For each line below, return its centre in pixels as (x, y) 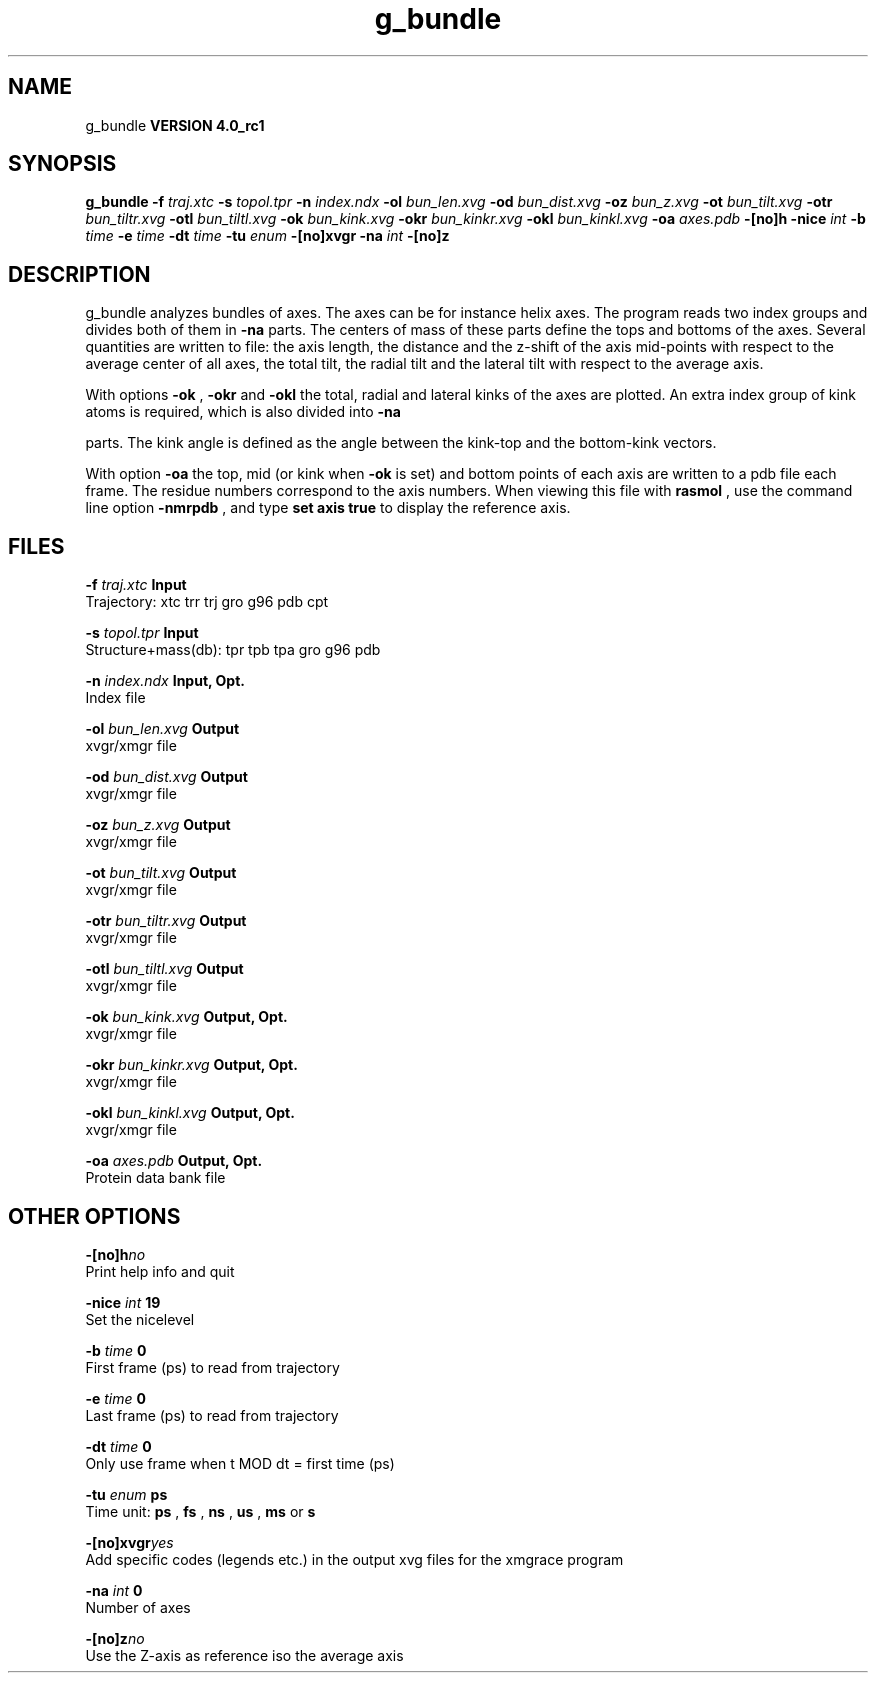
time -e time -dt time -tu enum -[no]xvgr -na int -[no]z (267, 236)
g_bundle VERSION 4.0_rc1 (175, 125)
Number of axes (138, 1607)
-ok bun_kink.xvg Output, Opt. (186, 1017)
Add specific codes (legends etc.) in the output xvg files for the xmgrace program (354, 1559)
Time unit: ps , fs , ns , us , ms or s (200, 1511)
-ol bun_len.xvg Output (162, 729)
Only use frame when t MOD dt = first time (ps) (240, 1463)
